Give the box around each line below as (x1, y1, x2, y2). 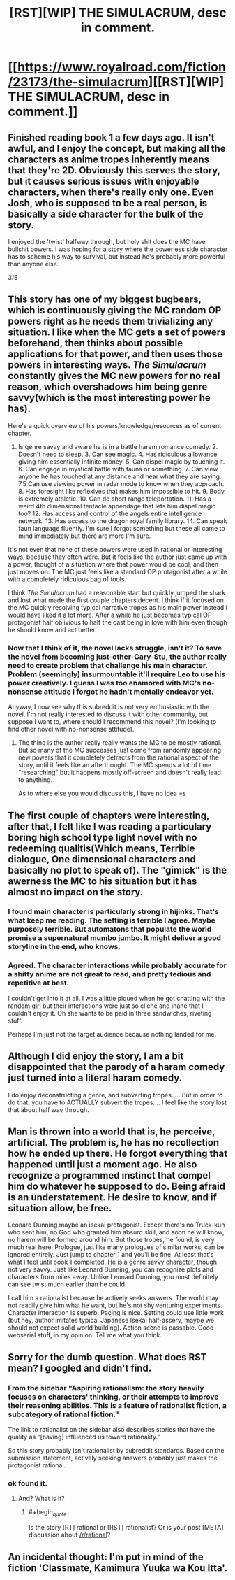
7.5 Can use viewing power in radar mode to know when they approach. (17, 479, 225, 487)
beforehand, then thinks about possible (8, 337, 183, 349)
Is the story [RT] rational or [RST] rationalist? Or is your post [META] (28, 1523, 224, 1532)
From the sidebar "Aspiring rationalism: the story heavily (8, 1383, 204, 1393)
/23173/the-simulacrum (8, 74, 149, 90)
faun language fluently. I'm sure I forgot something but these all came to (17, 524, 225, 532)
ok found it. (8, 1478, 48, 1488)
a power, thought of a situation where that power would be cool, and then (8, 560, 219, 568)
